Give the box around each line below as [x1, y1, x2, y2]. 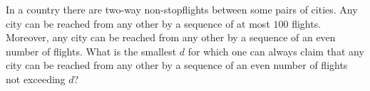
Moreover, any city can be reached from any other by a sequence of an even [6, 30, 336, 45]
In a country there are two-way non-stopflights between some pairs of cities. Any [6, 2, 358, 16]
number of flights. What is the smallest [6, 43, 177, 58]
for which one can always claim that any [187, 43, 364, 58]
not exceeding [6, 71, 66, 86]
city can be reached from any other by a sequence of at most [6, 16, 270, 31]
